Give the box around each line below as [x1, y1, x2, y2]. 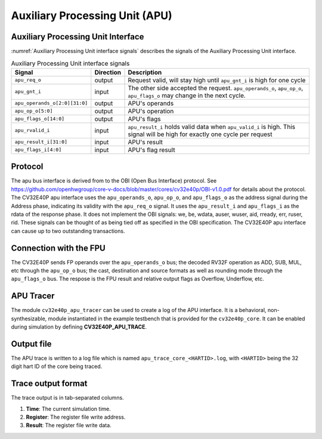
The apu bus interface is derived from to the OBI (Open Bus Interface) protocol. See [11, 177, 217, 184]
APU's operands [128, 99, 174, 107]
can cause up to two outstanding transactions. [11, 227, 125, 234]
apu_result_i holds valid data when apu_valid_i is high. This [128, 122, 295, 131]
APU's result [128, 138, 163, 146]
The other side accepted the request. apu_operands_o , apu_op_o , [128, 84, 304, 92]
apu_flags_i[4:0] [14, 147, 62, 153]
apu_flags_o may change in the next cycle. [128, 91, 246, 100]
